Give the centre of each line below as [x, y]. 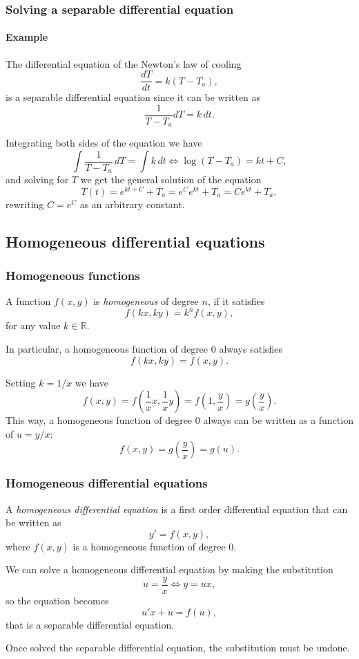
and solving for [37, 179]
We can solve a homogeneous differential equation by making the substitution [169, 569]
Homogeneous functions [73, 276]
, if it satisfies [236, 301]
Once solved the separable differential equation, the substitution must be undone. [178, 648]
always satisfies [251, 349]
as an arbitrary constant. [132, 204]
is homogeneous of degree [146, 301]
